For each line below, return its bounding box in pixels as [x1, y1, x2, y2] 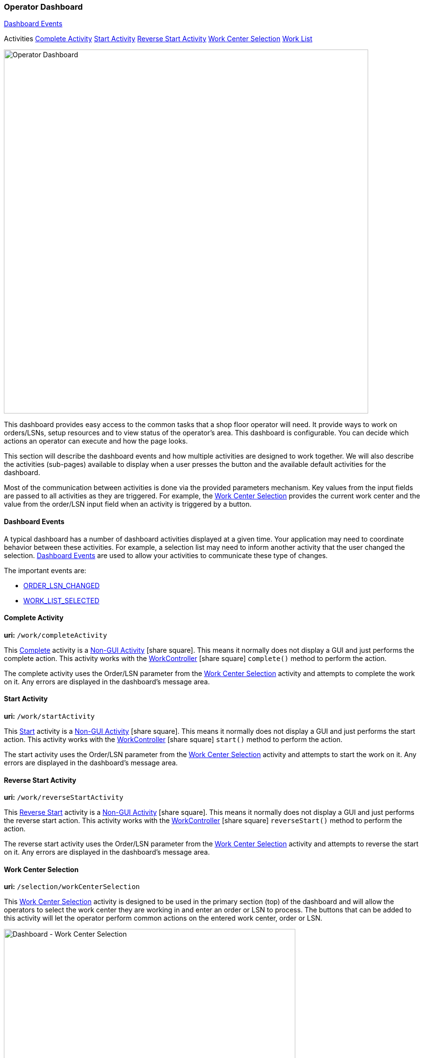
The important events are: [4, 566, 86, 575]
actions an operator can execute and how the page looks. [4, 437, 188, 446]
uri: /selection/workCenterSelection [4, 882, 140, 891]
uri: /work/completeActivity [4, 630, 107, 639]
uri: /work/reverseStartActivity [4, 793, 124, 802]
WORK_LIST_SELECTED [23, 596, 100, 605]
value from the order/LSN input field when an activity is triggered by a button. [4, 500, 252, 509]
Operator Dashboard [4, 2, 83, 12]
